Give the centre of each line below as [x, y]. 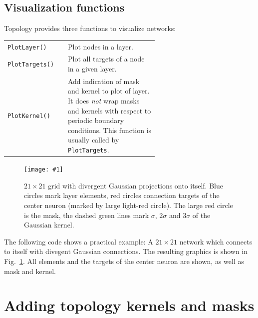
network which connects [216, 241]
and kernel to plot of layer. [109, 91]
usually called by [93, 140]
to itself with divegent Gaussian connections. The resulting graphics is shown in [126, 251]
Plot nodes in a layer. [100, 46]
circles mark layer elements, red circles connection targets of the [122, 195]
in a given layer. [92, 69]
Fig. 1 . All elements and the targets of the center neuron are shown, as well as [124, 261]
